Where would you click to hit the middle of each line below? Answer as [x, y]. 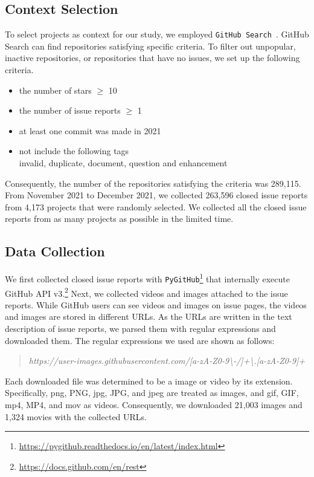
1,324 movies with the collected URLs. [76, 416]
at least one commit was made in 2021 [90, 130]
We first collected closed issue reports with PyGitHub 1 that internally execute [147, 278]
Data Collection [55, 251]
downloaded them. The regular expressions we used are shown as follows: [140, 340]
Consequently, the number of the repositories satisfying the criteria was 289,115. [153, 183]
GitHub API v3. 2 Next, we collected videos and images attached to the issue [146, 292]
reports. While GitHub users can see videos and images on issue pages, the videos [156, 304]
